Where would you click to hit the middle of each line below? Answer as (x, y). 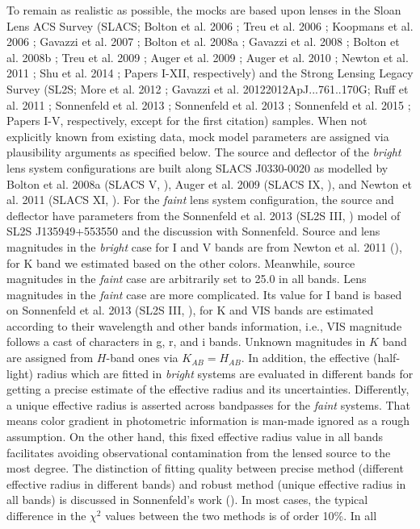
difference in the (46, 515)
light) (20, 373)
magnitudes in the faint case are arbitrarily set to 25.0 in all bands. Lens (187, 279)
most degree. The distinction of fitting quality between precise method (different (205, 468)
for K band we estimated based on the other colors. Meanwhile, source (181, 262)
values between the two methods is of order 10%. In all (241, 515)
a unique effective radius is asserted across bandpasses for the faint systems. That (208, 404)
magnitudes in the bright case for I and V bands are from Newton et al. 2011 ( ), (204, 246)
